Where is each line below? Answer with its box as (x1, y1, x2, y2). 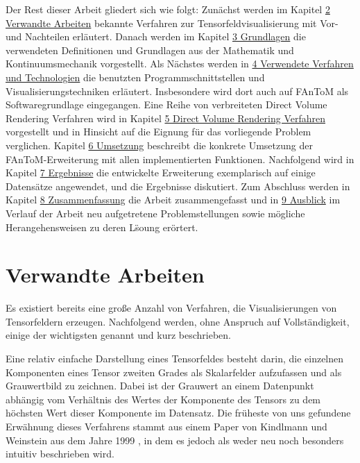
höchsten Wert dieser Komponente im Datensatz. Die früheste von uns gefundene (6, 405, 351, 420)
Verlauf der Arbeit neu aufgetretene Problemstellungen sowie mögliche (6, 205, 305, 220)
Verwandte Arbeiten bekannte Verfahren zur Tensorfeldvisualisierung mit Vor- (6, 15, 338, 30)
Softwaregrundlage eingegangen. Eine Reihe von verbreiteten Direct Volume (6, 97, 327, 112)
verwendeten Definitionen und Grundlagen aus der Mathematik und (6, 42, 294, 57)
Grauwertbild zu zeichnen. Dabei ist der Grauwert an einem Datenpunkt (6, 378, 314, 393)
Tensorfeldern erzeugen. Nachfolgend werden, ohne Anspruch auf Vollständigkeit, (6, 314, 350, 328)
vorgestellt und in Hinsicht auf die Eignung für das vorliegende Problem (6, 124, 311, 139)
